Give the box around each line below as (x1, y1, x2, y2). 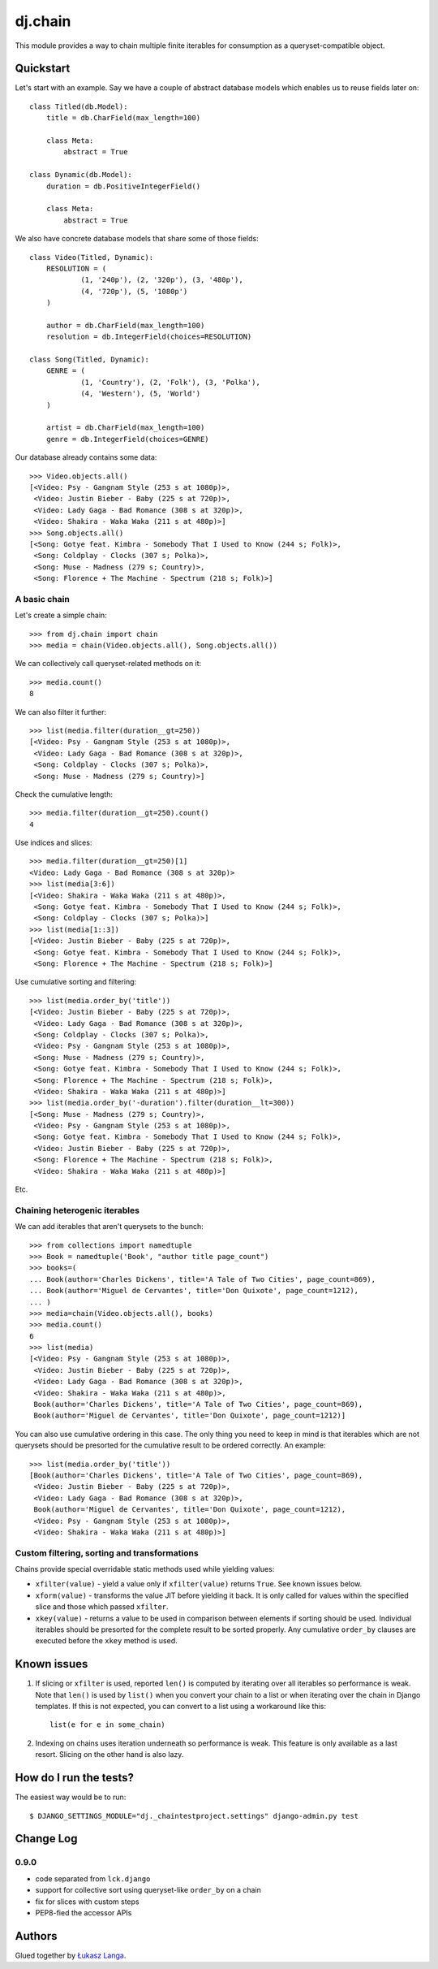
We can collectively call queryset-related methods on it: (15, 659, 202, 669)
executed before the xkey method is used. (35, 1636, 178, 1646)
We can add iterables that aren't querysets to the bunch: (15, 1222, 204, 1231)
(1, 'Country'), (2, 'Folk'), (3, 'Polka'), (80, 378, 261, 387)
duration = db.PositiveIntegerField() (45, 181, 201, 191)
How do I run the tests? (15, 1771, 134, 1785)
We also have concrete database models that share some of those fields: (15, 234, 259, 244)
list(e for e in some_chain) (49, 1720, 165, 1729)
